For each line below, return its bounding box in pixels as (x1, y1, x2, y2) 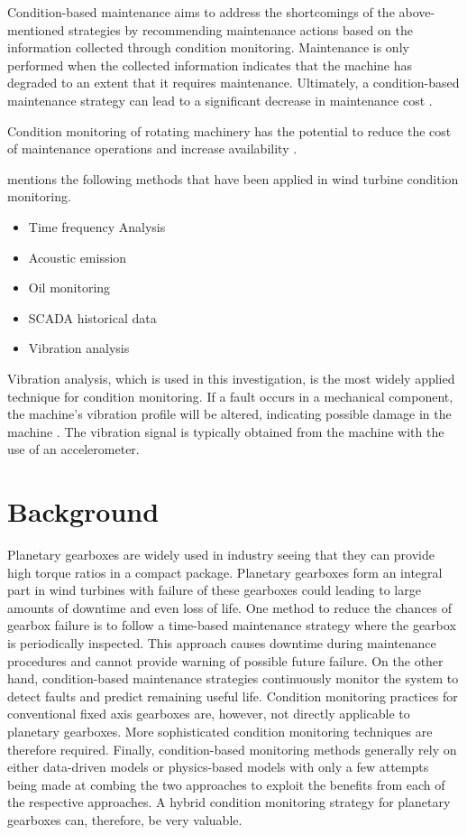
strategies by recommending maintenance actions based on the (69, 20, 413, 39)
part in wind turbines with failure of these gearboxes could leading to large (7, 580, 421, 599)
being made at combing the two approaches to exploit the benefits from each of (7, 775, 445, 793)
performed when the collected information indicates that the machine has (7, 55, 413, 74)
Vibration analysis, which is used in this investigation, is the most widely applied (7, 368, 455, 387)
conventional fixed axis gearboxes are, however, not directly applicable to (7, 704, 410, 723)
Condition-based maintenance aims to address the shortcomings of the (7, 3, 395, 21)
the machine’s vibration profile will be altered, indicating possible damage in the (7, 404, 452, 423)
